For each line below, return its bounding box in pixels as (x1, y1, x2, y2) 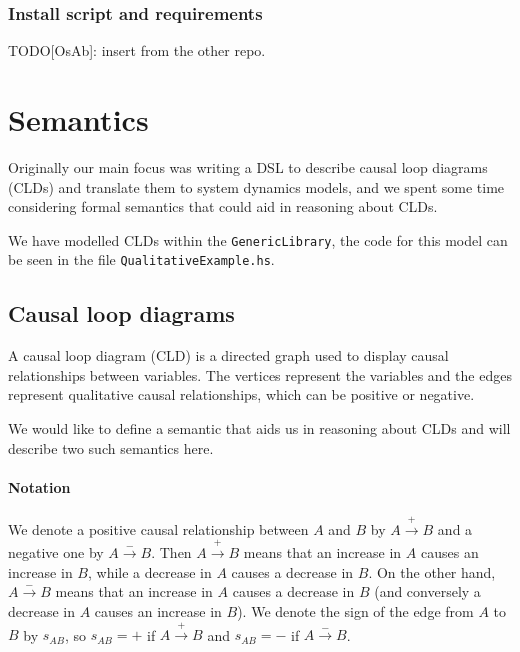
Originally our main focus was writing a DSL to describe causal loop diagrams (8, 156, 488, 177)
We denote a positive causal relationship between (8, 518, 309, 539)
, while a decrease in (87, 561, 212, 582)
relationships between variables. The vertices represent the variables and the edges (8, 364, 512, 385)
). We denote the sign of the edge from (237, 600, 474, 621)
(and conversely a (374, 581, 481, 602)
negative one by (8, 542, 104, 563)
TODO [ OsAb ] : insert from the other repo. (8, 40, 266, 61)
